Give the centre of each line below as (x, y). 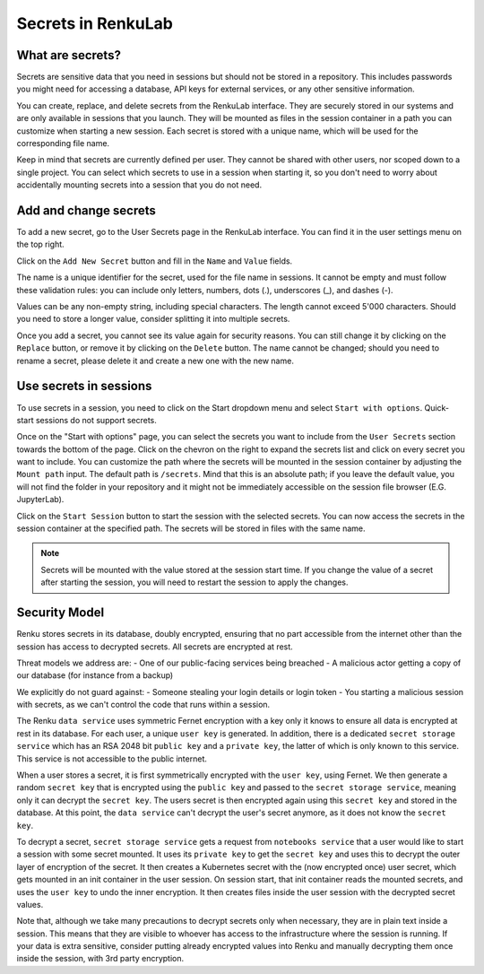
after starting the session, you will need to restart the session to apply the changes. (194, 582)
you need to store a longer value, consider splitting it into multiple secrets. (153, 319)
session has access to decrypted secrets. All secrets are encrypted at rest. (155, 647)
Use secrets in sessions (84, 386)
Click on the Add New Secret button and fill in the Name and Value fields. (155, 261)
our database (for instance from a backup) (95, 675)
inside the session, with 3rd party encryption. (100, 959)
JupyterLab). (40, 500)
